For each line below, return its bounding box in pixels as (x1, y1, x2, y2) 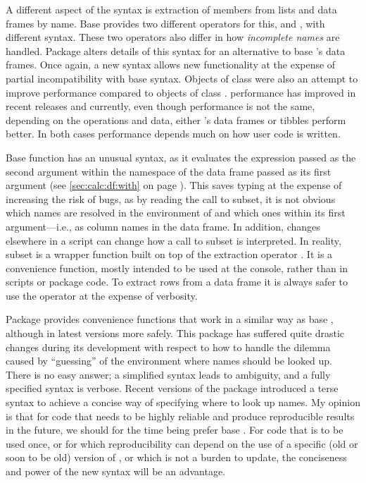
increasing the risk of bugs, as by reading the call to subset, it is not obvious (6, 191, 336, 206)
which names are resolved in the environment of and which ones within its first (6, 205, 346, 220)
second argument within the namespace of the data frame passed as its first (6, 164, 332, 178)
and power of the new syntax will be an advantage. (6, 464, 226, 478)
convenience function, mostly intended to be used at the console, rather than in (6, 260, 348, 275)
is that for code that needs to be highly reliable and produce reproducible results (6, 408, 355, 423)
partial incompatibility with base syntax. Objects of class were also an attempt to (6, 71, 358, 85)
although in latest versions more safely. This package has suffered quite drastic (6, 326, 345, 341)
